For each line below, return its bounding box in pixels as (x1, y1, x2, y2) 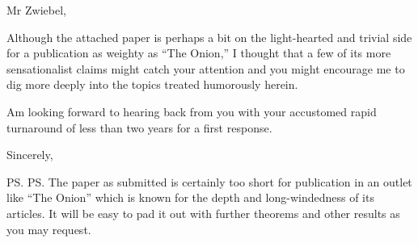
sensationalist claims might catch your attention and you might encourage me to (6, 60, 405, 77)
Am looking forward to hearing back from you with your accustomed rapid (6, 103, 377, 119)
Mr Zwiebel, (6, 2, 66, 18)
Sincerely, (6, 146, 53, 163)
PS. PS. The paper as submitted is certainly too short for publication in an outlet (6, 173, 412, 190)
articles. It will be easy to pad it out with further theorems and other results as (6, 204, 400, 221)
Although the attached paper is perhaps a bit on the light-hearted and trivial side (6, 28, 412, 45)
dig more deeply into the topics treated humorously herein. (6, 76, 298, 93)
